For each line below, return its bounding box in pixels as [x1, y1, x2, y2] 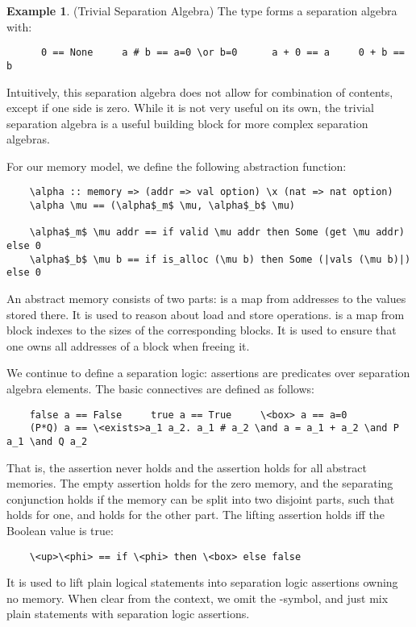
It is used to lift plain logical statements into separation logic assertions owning [6, 574, 398, 591]
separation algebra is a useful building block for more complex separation [6, 114, 368, 131]
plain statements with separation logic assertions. [6, 605, 250, 622]
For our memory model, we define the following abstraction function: [6, 157, 347, 174]
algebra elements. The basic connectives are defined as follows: [6, 380, 314, 397]
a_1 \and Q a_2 [6, 435, 88, 447]
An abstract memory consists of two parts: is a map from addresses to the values [6, 290, 406, 307]
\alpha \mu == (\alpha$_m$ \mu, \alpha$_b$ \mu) [29, 200, 295, 212]
